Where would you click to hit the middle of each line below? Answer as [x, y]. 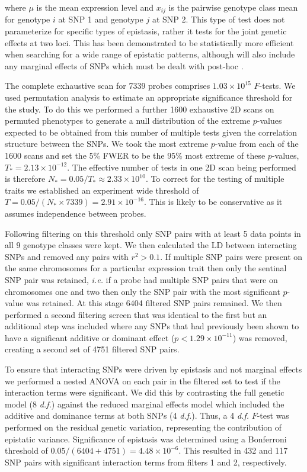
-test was [273, 415]
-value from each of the [257, 144]
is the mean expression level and [95, 7]
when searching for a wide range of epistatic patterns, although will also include [150, 54]
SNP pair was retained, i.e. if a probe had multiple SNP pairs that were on [141, 279]
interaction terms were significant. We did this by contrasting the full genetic [145, 392]
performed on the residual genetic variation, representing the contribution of [143, 427]
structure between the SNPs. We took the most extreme [107, 144]
